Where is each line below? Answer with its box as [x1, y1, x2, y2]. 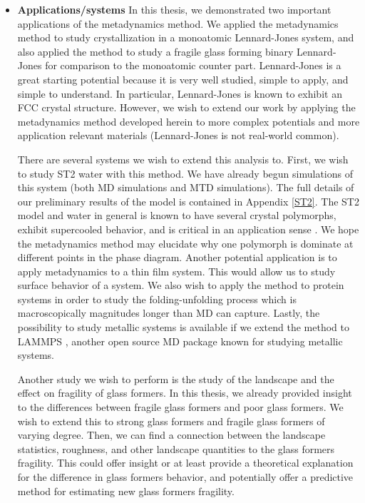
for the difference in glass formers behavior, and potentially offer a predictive [17, 469, 354, 484]
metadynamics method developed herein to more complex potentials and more [17, 113, 360, 128]
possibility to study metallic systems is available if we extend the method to [17, 320, 350, 335]
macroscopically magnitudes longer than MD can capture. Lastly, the [17, 305, 320, 320]
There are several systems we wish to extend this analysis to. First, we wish [17, 151, 349, 166]
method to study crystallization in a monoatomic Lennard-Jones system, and [17, 30, 354, 45]
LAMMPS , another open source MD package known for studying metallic [17, 333, 343, 348]
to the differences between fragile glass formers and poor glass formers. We [17, 400, 344, 415]
